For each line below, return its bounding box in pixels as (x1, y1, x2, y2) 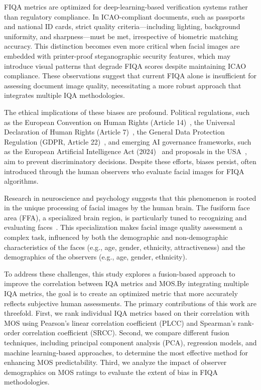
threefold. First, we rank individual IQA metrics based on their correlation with (4, 308, 249, 318)
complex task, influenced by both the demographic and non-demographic (4, 232, 228, 242)
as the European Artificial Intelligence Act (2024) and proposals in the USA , (4, 146, 247, 157)
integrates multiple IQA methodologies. (4, 90, 125, 100)
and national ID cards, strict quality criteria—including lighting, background (4, 21, 240, 32)
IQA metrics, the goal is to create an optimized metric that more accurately (4, 288, 238, 299)
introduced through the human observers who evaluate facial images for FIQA (4, 166, 244, 176)
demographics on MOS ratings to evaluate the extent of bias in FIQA (4, 366, 218, 377)
